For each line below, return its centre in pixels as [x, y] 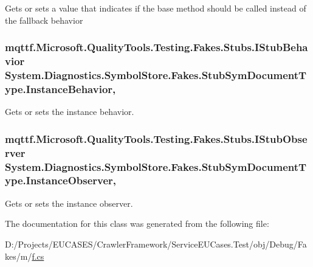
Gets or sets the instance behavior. [70, 112]
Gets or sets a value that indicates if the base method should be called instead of [156, 8]
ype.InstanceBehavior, [60, 88]
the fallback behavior [44, 20]
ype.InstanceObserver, [61, 180]
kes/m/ [19, 256]
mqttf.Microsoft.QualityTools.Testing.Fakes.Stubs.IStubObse [156, 138]
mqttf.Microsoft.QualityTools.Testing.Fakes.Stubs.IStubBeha [156, 47]
